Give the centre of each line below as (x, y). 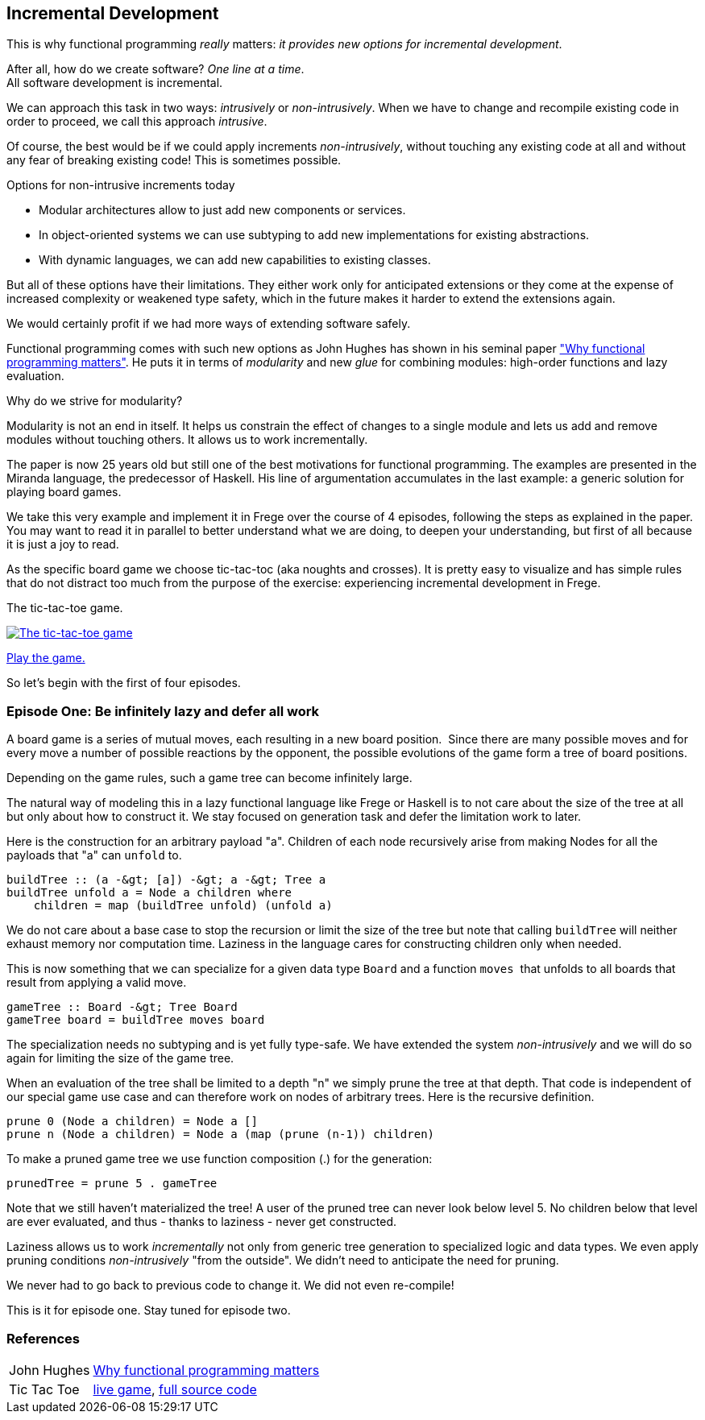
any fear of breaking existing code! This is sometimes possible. (174, 160)
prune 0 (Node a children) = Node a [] (132, 1122)
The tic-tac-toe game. (65, 608)
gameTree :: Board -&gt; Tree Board (122, 1007)
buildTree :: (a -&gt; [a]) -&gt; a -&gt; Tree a (166, 880)
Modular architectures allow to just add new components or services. (222, 210)
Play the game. (46, 658)
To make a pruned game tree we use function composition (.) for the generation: (220, 1159)
